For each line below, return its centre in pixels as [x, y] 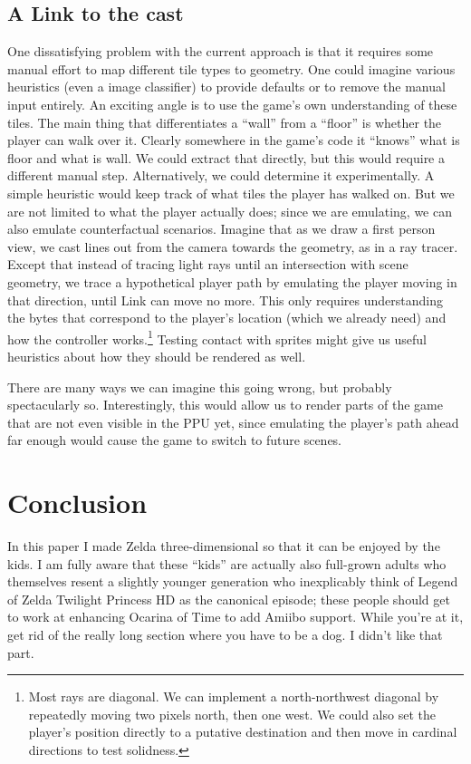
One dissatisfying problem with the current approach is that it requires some [221, 51]
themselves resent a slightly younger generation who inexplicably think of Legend [233, 581]
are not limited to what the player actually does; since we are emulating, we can [230, 211]
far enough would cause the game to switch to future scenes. [175, 440]
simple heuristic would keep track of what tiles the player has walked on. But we [231, 193]
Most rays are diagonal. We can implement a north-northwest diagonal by [234, 696]
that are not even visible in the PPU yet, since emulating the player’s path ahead [233, 422]
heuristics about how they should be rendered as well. [157, 356]
